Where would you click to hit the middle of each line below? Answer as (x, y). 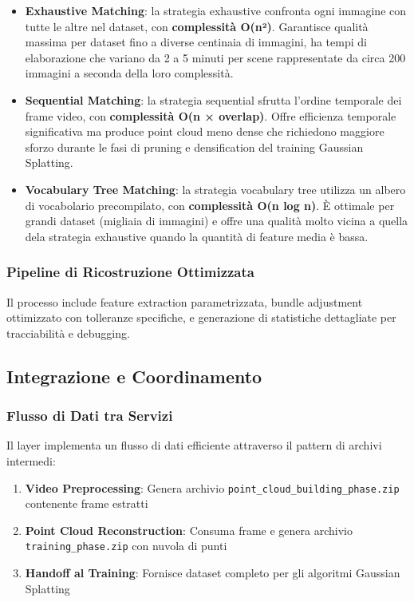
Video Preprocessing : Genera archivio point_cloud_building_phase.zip (212, 487)
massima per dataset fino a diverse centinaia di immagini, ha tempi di (196, 42)
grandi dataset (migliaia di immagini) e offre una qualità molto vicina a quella (217, 221)
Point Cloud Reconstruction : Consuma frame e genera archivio (189, 530)
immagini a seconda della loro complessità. (129, 73)
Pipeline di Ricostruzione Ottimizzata (130, 272)
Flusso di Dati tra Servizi (90, 416)
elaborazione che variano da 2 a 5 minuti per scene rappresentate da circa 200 (215, 57)
